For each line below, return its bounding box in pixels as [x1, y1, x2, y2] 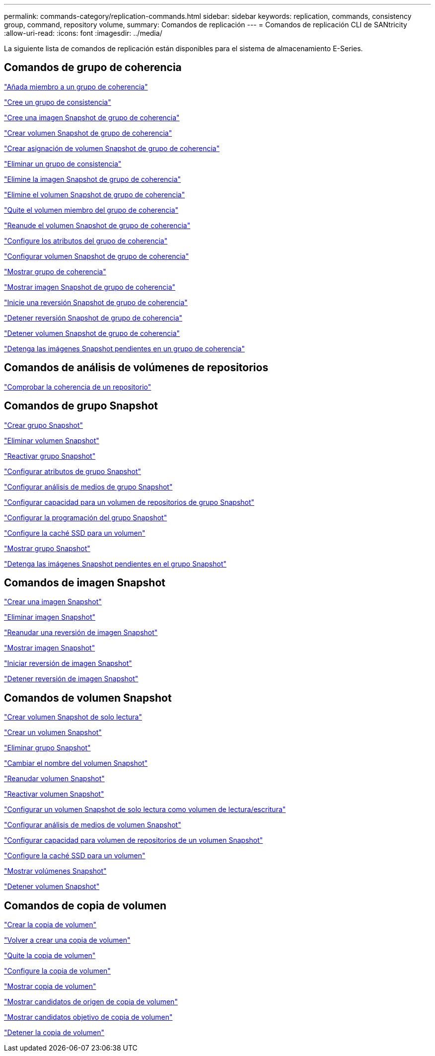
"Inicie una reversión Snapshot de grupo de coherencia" [4, 298, 188, 307]
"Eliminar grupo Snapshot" [4, 743, 91, 752]
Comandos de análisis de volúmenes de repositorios [4, 361, 269, 374]
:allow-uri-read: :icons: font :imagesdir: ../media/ [4, 29, 162, 37]
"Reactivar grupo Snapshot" [4, 451, 96, 460]
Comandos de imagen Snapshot [4, 576, 165, 589]
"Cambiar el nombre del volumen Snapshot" [4, 759, 148, 768]
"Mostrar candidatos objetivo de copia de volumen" [4, 1013, 173, 1022]
